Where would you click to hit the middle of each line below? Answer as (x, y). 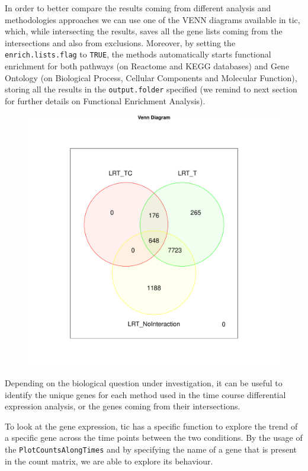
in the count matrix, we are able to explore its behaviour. (109, 461)
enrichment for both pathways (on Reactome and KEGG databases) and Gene (147, 66)
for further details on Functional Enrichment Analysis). (105, 100)
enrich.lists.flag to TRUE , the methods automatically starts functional (138, 54)
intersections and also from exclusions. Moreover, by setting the (120, 42)
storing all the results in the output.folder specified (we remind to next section (151, 89)
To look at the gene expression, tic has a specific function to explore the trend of (151, 426)
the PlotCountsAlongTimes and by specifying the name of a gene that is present (151, 449)
